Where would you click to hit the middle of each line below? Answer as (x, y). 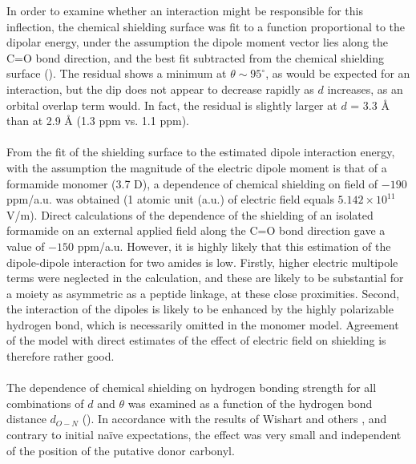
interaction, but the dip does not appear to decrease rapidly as (160, 89)
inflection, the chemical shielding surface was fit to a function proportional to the (206, 26)
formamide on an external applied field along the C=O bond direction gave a (196, 230)
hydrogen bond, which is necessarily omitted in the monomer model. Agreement (203, 324)
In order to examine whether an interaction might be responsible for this (185, 10)
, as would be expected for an (338, 73)
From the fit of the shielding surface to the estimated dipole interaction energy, (201, 152)
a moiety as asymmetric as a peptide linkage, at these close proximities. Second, (203, 293)
